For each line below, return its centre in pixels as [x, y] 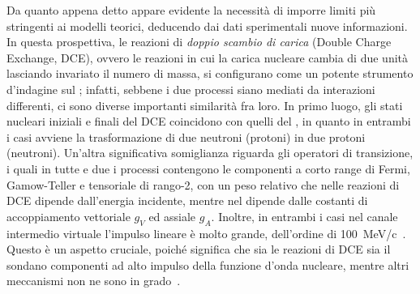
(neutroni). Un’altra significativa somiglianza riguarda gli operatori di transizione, [210, 153]
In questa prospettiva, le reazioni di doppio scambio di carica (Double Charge [199, 42]
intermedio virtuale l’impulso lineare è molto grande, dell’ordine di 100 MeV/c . [206, 233]
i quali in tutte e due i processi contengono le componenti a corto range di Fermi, [208, 168]
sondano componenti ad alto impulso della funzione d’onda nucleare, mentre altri [208, 264]
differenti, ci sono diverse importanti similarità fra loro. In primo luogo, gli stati [205, 105]
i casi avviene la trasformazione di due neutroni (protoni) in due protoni [186, 136]
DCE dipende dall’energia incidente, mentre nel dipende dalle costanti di [187, 200]
